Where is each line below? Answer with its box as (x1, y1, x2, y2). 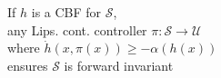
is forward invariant (64, 55, 174, 74)
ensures (7, 55, 48, 74)
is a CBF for (31, 3, 102, 21)
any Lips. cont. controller (7, 20, 147, 39)
